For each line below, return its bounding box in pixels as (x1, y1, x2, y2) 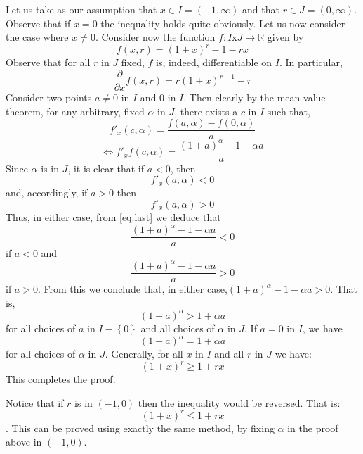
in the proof (287, 420, 338, 435)
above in (6, 434, 42, 449)
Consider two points (6, 89, 92, 104)
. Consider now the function (95, 30, 216, 44)
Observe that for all (6, 55, 91, 70)
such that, (267, 103, 310, 118)
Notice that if (6, 395, 64, 410)
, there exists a (174, 103, 238, 118)
